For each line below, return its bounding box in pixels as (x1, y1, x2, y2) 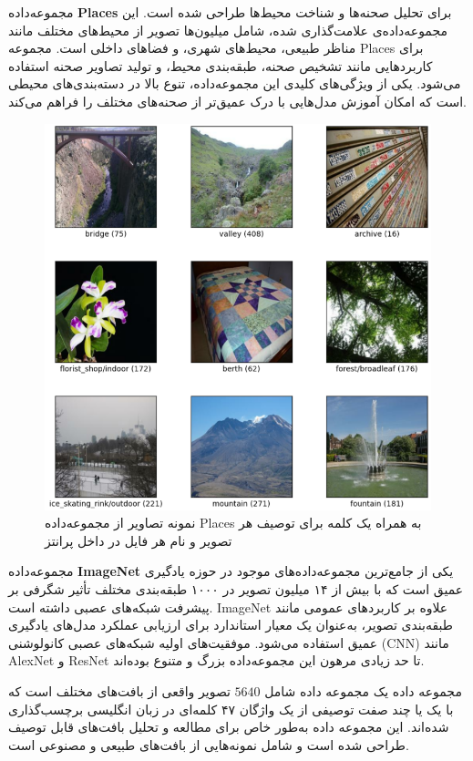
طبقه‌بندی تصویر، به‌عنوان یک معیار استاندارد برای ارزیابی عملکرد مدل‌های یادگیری (8, 615, 453, 634)
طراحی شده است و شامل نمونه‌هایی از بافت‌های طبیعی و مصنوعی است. (8, 735, 409, 754)
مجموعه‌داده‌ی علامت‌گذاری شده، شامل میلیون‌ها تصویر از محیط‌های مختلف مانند (8, 20, 448, 39)
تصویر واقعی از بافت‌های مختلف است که (8, 681, 231, 700)
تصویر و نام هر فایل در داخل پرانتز (45, 530, 232, 550)
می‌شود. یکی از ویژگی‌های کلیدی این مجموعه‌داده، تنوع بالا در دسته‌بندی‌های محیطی (8, 74, 461, 93)
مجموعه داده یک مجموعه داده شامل (264, 681, 462, 700)
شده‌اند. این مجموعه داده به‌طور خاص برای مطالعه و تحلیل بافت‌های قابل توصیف (8, 717, 449, 736)
